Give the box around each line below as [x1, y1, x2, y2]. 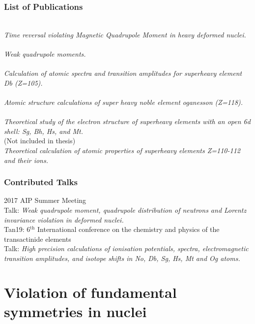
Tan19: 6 [4, 224, 30, 234]
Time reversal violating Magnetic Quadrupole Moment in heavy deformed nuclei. [4, 29, 246, 39]
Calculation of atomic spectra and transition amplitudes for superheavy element [4, 68, 242, 78]
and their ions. [4, 155, 48, 165]
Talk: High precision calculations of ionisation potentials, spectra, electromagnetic [4, 243, 249, 254]
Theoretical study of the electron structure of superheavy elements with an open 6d [4, 116, 251, 127]
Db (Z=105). [4, 77, 43, 88]
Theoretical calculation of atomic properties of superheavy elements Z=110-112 [4, 145, 240, 155]
